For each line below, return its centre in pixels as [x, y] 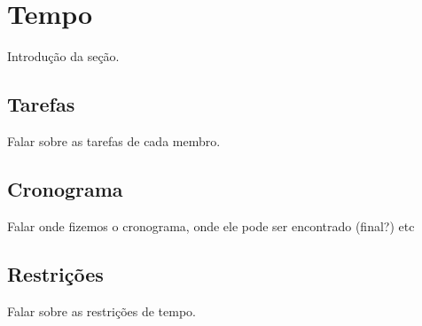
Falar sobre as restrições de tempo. [102, 310]
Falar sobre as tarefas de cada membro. [114, 140]
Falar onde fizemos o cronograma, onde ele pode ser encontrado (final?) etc [211, 225]
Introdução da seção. [63, 56]
